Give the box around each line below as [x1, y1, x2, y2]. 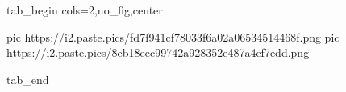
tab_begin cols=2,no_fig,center [6, 2, 163, 18]
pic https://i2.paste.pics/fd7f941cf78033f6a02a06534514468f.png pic [6, 28, 340, 45]
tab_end [6, 70, 49, 87]
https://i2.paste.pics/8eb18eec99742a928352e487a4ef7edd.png [6, 44, 310, 61]
